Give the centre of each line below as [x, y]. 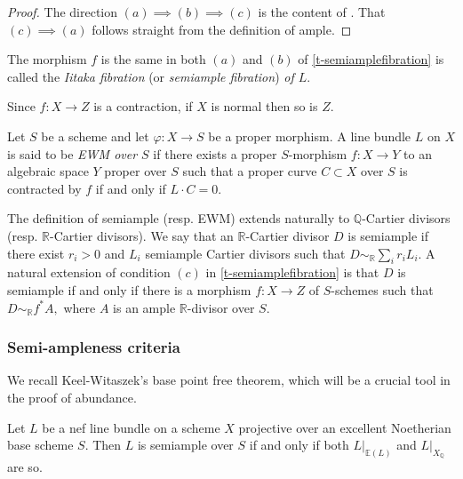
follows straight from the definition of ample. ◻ [222, 29]
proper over [136, 171]
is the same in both [153, 59]
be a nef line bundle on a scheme [131, 427]
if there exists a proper [215, 153]
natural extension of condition [89, 272]
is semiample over [185, 445]
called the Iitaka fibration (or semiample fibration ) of [151, 76]
